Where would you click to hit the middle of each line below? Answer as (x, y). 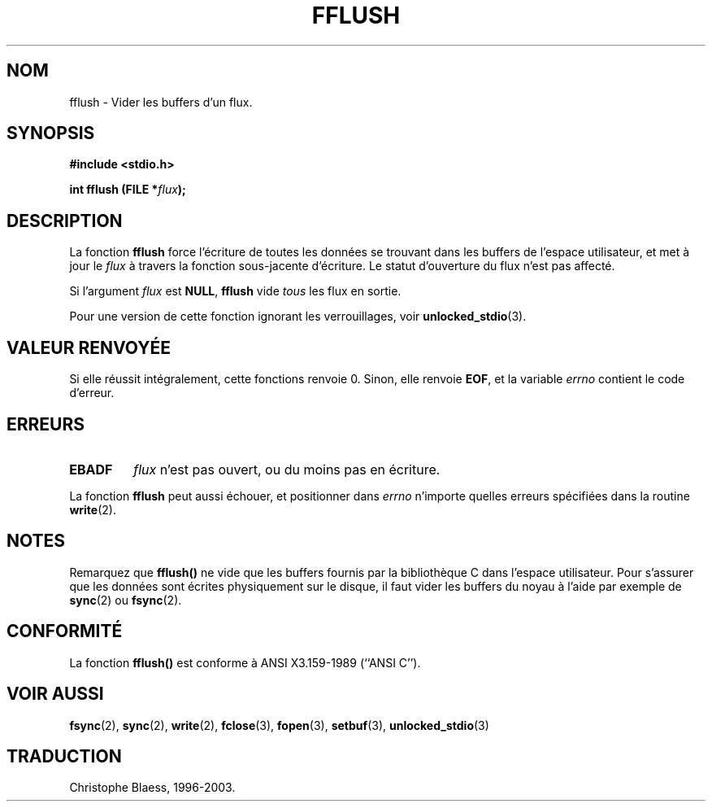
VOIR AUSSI (55, 694)
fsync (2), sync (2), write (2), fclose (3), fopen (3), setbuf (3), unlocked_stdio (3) (279, 725)
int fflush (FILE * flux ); (128, 190)
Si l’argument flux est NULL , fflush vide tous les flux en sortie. (235, 291)
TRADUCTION (64, 756)
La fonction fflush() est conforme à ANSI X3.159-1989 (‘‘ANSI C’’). (245, 662)
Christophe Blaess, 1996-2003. (152, 788)
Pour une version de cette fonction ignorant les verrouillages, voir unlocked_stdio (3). (298, 317)
